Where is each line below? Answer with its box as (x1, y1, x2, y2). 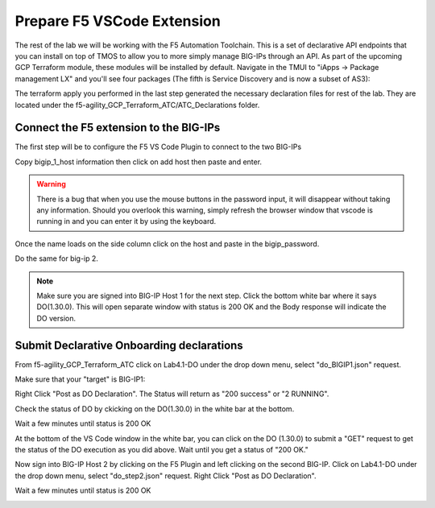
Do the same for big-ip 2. (14, 254, 98, 263)
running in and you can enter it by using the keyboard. (36, 217, 217, 226)
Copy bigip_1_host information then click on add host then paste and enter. (14, 157, 262, 167)
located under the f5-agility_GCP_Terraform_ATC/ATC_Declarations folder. (14, 100, 260, 109)
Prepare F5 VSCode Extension (14, 12, 221, 30)
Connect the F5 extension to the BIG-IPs (14, 121, 221, 134)
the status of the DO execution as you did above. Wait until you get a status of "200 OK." (14, 444, 309, 454)
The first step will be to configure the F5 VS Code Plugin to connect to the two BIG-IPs (14, 142, 302, 152)
